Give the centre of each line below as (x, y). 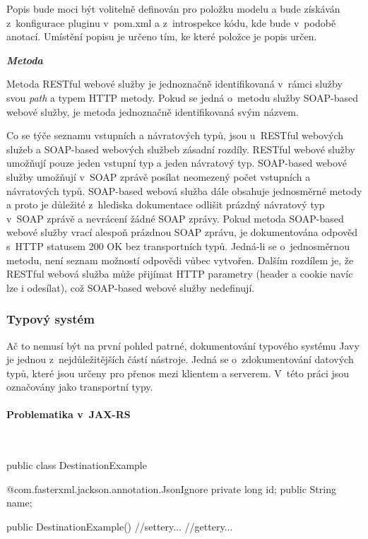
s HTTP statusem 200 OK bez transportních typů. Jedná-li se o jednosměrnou (178, 245)
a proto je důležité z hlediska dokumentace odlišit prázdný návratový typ (166, 205)
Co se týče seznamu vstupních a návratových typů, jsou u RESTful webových (175, 135)
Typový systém (51, 319)
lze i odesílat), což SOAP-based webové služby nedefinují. (131, 287)
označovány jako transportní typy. (80, 387)
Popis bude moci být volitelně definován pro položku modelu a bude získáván (173, 8)
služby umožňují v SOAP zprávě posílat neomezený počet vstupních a (159, 176)
